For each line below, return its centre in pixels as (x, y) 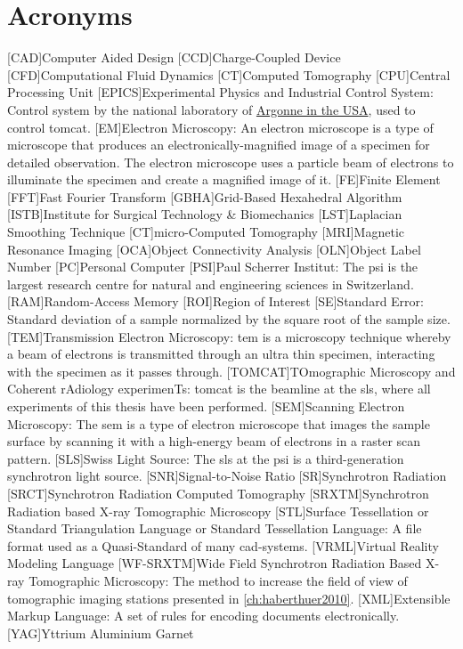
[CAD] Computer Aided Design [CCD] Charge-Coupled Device (174, 57)
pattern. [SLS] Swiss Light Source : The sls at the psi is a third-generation (206, 458)
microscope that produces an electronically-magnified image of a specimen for (219, 145)
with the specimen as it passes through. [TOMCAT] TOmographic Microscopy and (231, 371)
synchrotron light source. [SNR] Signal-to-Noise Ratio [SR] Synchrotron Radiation (227, 476)
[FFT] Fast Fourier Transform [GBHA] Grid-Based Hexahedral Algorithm (205, 196)
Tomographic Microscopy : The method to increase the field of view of (218, 580)
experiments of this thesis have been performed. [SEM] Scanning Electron (206, 406)
